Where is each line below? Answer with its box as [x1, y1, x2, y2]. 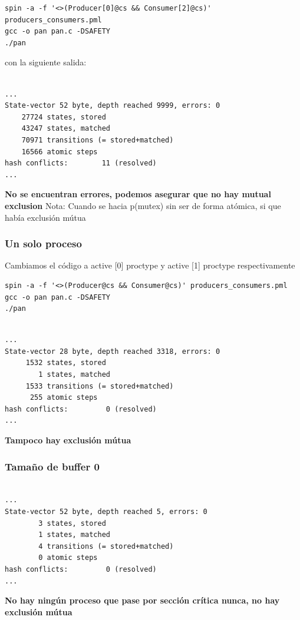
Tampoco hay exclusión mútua [5, 434, 131, 446]
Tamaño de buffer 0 [5, 459, 100, 473]
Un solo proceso [5, 236, 82, 251]
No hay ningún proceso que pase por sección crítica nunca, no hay [5, 594, 280, 606]
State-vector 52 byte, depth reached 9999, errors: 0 [5, 101, 220, 110]
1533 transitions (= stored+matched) [25, 382, 174, 390]
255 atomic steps [29, 393, 98, 402]
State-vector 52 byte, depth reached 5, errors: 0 [5, 508, 207, 516]
